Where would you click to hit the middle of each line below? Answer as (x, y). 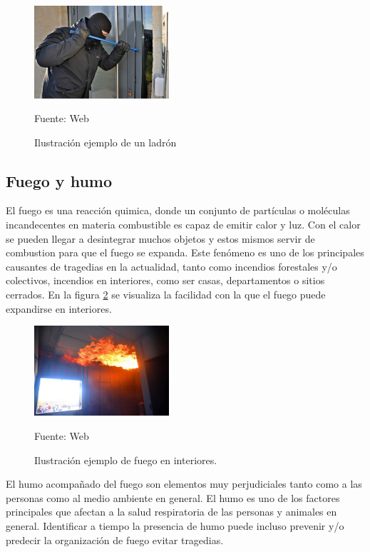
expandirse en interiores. (59, 308)
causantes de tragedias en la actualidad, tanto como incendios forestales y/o (171, 266)
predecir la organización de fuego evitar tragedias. (115, 540)
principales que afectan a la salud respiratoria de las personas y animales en (171, 512)
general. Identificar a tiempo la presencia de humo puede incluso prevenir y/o (175, 526)
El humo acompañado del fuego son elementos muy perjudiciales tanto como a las (184, 484)
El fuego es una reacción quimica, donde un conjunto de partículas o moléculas (178, 210)
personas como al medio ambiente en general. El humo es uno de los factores (173, 497)
